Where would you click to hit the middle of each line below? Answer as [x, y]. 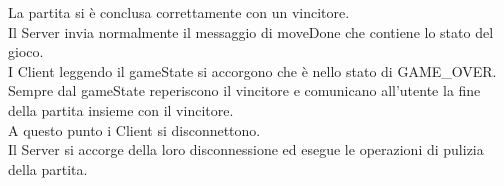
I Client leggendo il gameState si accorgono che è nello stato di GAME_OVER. [252, 70]
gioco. [26, 51]
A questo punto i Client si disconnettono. [134, 129]
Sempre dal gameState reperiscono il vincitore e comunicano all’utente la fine [244, 90]
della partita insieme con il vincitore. [121, 109]
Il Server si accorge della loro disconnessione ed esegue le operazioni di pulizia [246, 149]
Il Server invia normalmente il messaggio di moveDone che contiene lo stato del [251, 31]
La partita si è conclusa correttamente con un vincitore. [179, 12]
